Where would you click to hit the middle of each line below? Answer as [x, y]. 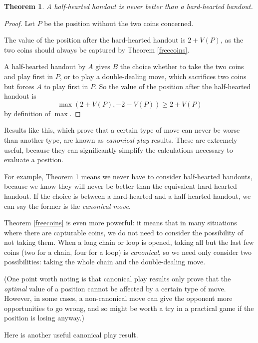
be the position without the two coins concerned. [119, 23]
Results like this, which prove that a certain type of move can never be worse [122, 130]
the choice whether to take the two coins [182, 66]
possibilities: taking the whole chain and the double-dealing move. [105, 262]
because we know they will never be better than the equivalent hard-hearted [121, 186]
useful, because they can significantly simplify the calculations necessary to [119, 149]
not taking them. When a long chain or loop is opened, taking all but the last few [129, 242]
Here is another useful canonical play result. [71, 335]
